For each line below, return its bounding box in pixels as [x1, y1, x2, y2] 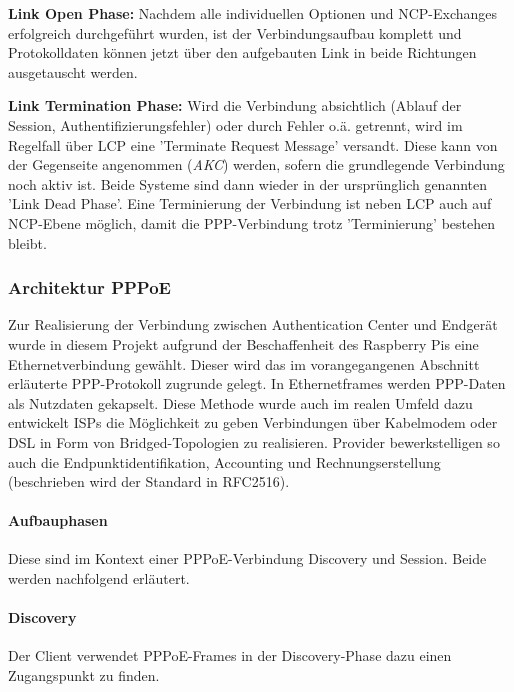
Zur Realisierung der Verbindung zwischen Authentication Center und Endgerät [8, 314, 498, 335]
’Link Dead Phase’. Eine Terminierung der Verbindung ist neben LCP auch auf [8, 193, 492, 214]
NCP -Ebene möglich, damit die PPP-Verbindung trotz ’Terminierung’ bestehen [8, 212, 496, 233]
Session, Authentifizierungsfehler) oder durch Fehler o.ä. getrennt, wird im [8, 114, 463, 135]
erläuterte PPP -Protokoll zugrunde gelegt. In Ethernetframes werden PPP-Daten [8, 373, 506, 394]
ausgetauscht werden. [8, 61, 138, 82]
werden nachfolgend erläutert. [8, 568, 190, 589]
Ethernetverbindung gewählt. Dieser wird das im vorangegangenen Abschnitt [8, 353, 480, 374]
